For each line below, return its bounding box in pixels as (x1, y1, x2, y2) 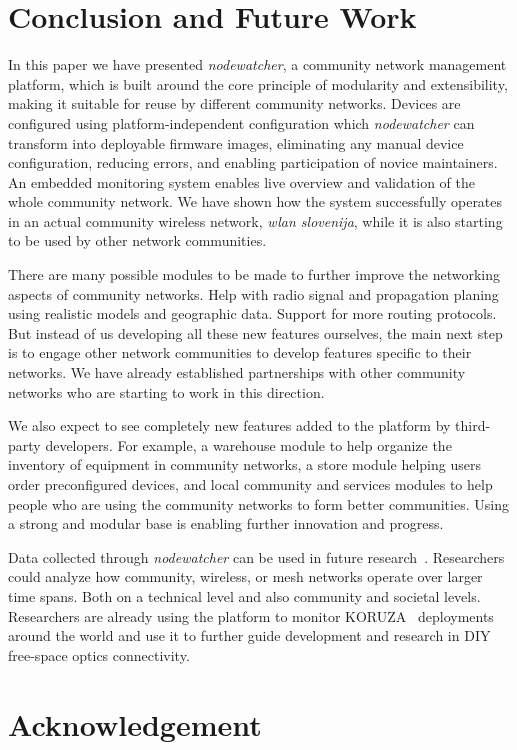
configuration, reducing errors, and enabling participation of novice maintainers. (8, 152, 498, 173)
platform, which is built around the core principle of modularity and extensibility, (8, 73, 508, 94)
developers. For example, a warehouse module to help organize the (45, 434, 452, 455)
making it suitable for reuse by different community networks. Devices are (8, 93, 461, 114)
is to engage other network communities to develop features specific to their (8, 342, 472, 363)
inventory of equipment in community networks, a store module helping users (8, 454, 481, 475)
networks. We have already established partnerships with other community (8, 362, 466, 383)
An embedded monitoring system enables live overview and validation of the (8, 171, 475, 192)
